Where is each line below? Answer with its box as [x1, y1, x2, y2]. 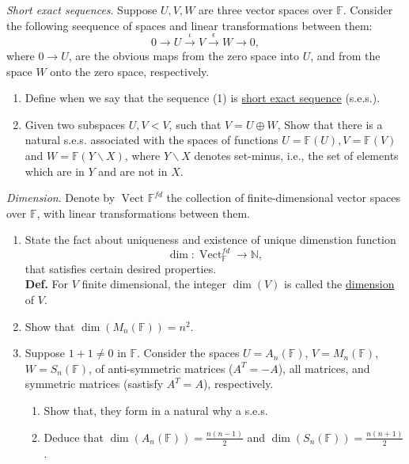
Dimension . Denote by [6, 189, 116, 206]
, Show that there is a [277, 116, 383, 132]
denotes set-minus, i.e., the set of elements [194, 146, 399, 163]
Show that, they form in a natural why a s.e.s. [44, 402, 268, 419]
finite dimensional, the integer [81, 276, 227, 292]
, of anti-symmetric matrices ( [88, 359, 233, 376]
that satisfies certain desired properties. [25, 260, 217, 276]
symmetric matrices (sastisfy [25, 375, 164, 392]
